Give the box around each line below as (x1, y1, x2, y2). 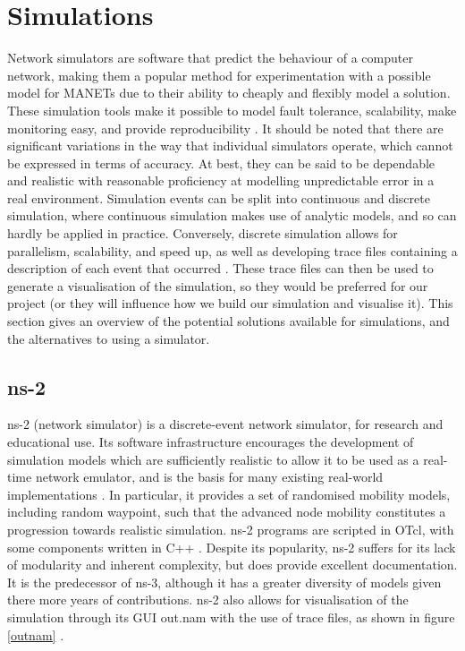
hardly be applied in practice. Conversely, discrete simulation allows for (7, 224, 398, 243)
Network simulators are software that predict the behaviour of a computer (7, 48, 413, 67)
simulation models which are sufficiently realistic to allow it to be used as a (7, 450, 419, 468)
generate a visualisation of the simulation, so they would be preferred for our (7, 276, 428, 295)
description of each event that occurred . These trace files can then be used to (7, 259, 434, 278)
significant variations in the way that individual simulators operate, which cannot (7, 136, 453, 155)
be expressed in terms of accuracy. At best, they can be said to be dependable (7, 153, 435, 172)
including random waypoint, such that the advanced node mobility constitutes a (7, 502, 446, 521)
